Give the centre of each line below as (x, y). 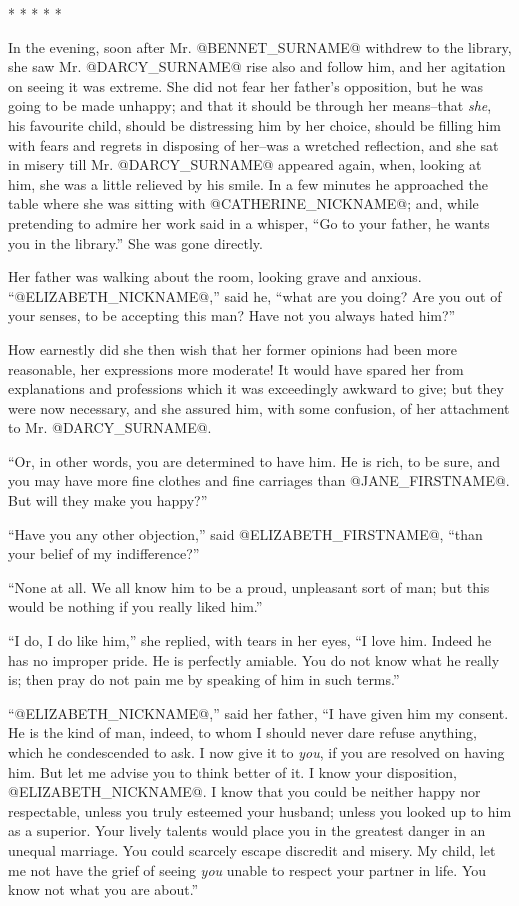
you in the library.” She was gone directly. (135, 242)
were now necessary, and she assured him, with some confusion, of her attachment (259, 407)
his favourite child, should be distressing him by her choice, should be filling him (254, 124)
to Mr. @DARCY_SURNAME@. (110, 427)
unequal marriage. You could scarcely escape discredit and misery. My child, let (252, 849)
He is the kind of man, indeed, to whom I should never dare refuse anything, (242, 732)
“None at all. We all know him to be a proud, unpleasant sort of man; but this (249, 586)
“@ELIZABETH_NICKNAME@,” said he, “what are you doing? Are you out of (255, 295)
